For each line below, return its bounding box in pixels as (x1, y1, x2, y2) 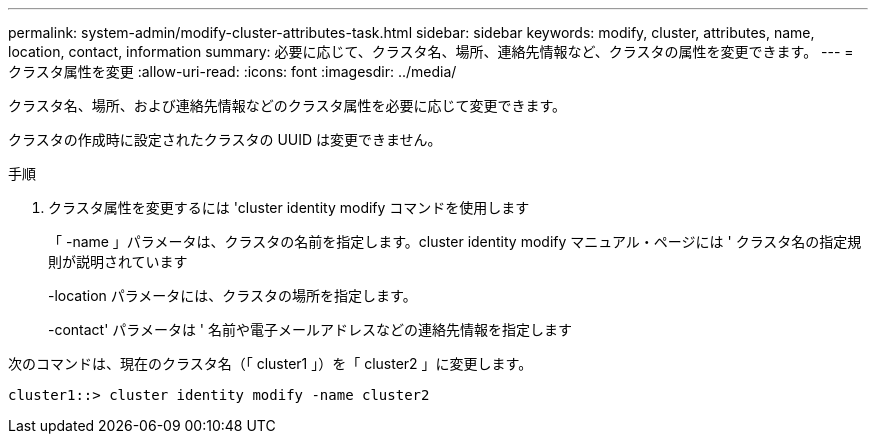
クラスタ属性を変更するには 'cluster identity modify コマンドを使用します (48, 199, 530, 216)
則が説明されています (48, 253, 188, 270)
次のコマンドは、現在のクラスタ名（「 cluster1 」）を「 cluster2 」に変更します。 (8, 355, 533, 372)
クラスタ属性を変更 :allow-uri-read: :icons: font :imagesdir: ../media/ (8, 63, 457, 80)
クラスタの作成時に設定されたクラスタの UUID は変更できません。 (8, 131, 442, 148)
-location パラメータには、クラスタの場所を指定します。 (48, 287, 417, 304)
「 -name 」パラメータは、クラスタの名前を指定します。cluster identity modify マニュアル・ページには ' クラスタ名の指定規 (48, 233, 862, 250)
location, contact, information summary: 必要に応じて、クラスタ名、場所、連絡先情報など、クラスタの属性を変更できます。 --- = (8, 43, 854, 60)
